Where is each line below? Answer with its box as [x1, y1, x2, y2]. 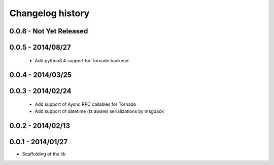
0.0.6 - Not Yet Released [9, 27, 88, 35]
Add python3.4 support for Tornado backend [35, 57, 129, 63]
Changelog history [9, 8, 90, 19]
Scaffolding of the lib [22, 151, 66, 157]
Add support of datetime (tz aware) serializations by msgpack [35, 108, 164, 114]
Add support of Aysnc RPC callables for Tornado [35, 101, 136, 107]
